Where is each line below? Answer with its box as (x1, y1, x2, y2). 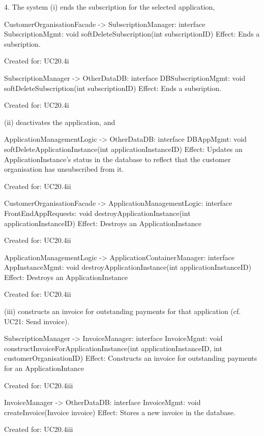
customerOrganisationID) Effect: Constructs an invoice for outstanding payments (4, 353, 257, 363)
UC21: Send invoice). (4, 316, 70, 326)
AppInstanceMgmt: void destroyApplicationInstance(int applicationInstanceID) (4, 262, 251, 272)
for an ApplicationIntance (4, 363, 84, 373)
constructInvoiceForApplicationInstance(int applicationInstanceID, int (4, 342, 222, 353)
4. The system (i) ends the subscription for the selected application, (4, 2, 215, 12)
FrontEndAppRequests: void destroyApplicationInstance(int (4, 207, 191, 218)
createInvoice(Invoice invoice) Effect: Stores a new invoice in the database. (4, 407, 236, 417)
